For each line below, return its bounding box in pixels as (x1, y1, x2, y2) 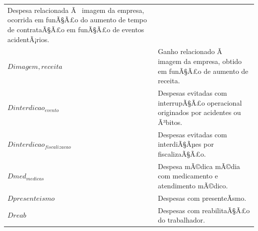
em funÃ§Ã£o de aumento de (158, 65, 249, 76)
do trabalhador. (158, 215, 205, 225)
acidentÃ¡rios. (7, 34, 50, 44)
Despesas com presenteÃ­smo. (158, 192, 247, 203)
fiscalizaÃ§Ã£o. (158, 148, 206, 159)
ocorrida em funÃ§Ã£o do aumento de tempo (7, 14, 147, 25)
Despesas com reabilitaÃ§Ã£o (158, 205, 250, 215)
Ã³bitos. (158, 116, 183, 127)
